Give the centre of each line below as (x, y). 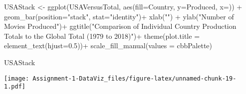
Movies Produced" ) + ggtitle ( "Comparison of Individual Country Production (120, 26)
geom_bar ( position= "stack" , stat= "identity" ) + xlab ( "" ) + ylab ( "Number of (119, 16)
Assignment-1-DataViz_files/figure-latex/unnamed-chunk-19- (134, 78)
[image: (17, 78)
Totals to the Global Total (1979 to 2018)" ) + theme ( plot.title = (102, 36)
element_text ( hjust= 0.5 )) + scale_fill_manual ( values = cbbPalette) (108, 46)
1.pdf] (15, 87)
